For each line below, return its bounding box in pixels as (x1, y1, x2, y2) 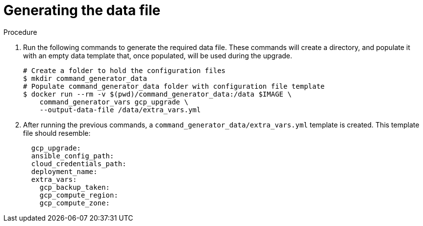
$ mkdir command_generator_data (23, 74, 147, 82)
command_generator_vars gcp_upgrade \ (39, 98, 189, 106)
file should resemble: (23, 128, 91, 137)
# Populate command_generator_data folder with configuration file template (23, 82, 325, 90)
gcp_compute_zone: (39, 199, 110, 207)
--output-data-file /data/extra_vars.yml (39, 105, 201, 114)
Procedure (3, 27, 37, 36)
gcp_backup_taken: (39, 183, 110, 191)
